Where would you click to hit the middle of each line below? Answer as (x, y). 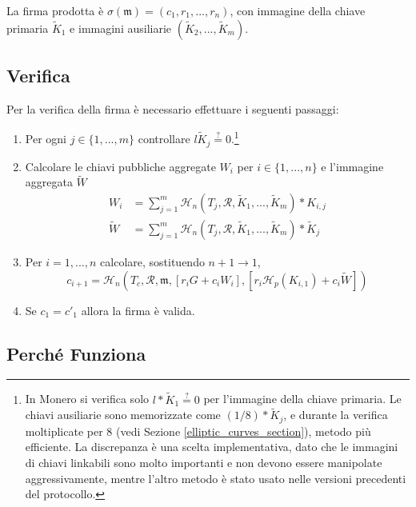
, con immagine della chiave (298, 10)
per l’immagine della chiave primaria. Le (302, 399)
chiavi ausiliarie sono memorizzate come (123, 415)
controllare (164, 139)
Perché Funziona (76, 353)
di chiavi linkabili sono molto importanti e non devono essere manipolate (204, 463)
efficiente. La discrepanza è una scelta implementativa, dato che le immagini (212, 447)
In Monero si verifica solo (87, 399)
